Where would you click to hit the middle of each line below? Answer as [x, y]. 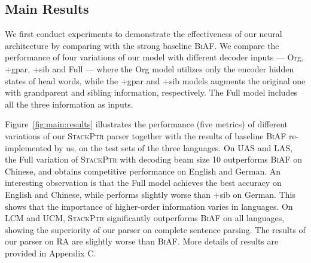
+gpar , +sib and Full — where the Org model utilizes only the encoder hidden [150, 68]
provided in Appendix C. [51, 253]
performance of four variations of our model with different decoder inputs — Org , [154, 57]
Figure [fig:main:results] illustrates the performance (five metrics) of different [146, 124]
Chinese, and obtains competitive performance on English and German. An [143, 171]
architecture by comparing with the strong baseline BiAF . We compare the [142, 45]
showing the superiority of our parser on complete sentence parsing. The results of [155, 229]
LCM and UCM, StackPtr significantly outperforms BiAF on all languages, [145, 218]
